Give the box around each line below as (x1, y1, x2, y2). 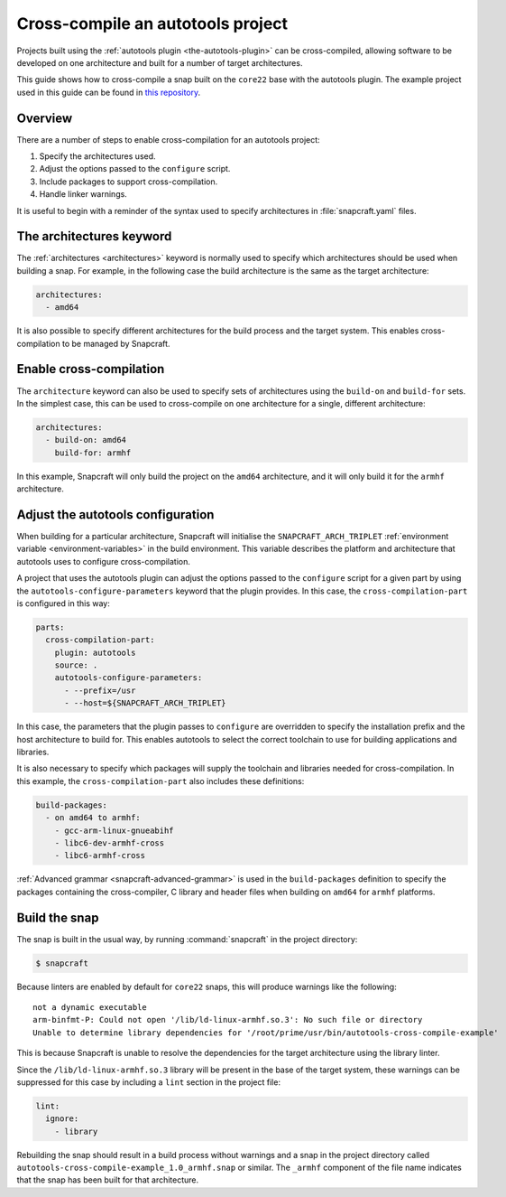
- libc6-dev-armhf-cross (54, 837, 165, 848)
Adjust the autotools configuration (16, 507, 215, 522)
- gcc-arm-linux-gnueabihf (54, 825, 175, 836)
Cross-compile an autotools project (16, 14, 289, 33)
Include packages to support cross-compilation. (39, 176, 218, 187)
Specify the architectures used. (39, 151, 157, 162)
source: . (54, 660, 98, 670)
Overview (16, 110, 73, 126)
